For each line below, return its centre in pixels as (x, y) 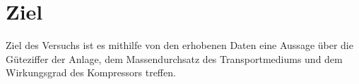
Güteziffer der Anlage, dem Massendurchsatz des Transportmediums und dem (174, 58)
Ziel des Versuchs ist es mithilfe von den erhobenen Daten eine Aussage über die (179, 45)
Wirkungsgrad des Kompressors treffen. (91, 72)
